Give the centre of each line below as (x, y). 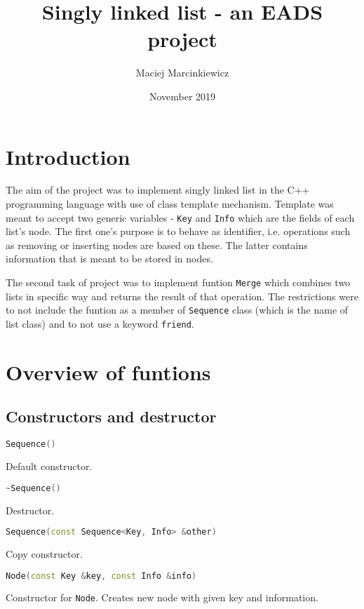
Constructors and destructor (111, 416)
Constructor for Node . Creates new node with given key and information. (162, 597)
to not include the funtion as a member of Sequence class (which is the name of (177, 310)
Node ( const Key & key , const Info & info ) (101, 576)
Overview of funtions (108, 372)
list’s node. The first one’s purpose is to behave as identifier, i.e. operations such (178, 231)
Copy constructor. (44, 554)
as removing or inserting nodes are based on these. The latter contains (157, 245)
